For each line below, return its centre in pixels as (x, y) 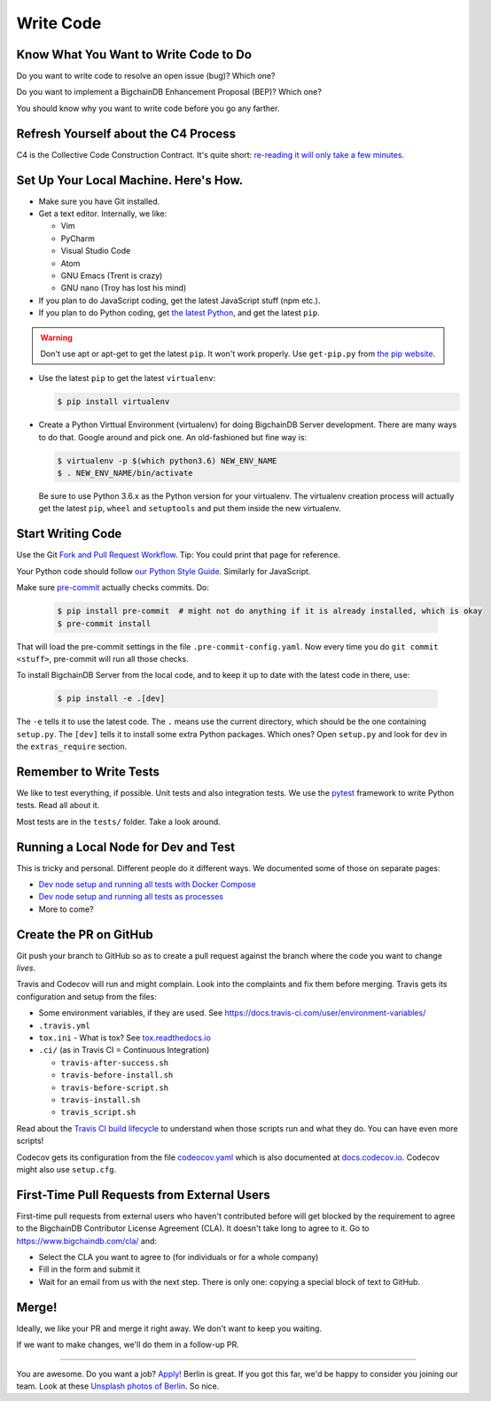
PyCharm (78, 238)
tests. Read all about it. (58, 806)
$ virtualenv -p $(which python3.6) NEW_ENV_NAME (167, 460)
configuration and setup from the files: (86, 996)
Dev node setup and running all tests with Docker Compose (147, 884)
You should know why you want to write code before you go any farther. (148, 108)
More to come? (66, 909)
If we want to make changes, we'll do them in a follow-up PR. (128, 1345)
